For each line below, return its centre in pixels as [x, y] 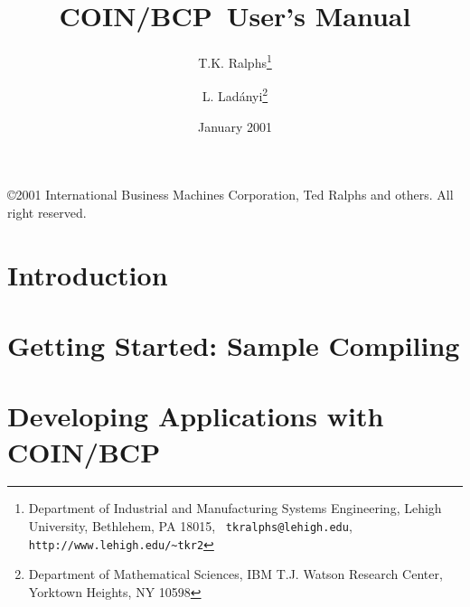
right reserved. [47, 212]
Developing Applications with [196, 416]
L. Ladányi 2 [235, 95]
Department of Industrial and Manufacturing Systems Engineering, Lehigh [235, 508]
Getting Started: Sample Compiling [234, 345]
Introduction [88, 274]
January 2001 [235, 126]
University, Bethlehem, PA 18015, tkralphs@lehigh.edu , [190, 526]
